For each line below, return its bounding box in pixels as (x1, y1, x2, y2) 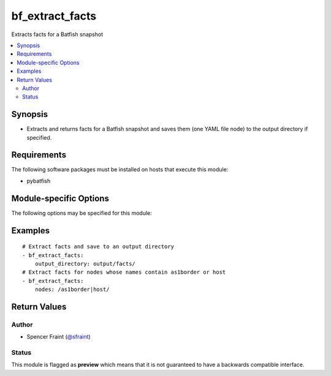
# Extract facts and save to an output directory (22, 243, 175, 250)
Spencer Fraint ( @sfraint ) (26, 333, 91, 340)
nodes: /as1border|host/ (34, 286, 110, 293)
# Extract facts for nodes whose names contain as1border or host (22, 269, 226, 276)
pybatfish (26, 177, 51, 184)
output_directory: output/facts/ (34, 260, 136, 267)
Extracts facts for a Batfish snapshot (11, 31, 104, 38)
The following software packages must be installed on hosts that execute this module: (11, 166, 229, 173)
